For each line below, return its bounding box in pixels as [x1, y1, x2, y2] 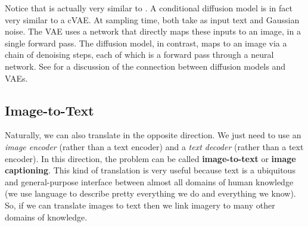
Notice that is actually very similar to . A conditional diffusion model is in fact [5, 2, 293, 14]
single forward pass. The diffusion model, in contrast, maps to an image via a [5, 36, 287, 49]
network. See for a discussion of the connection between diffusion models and [5, 60, 286, 72]
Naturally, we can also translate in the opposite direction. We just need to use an [5, 129, 301, 141]
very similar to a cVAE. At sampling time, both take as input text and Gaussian [5, 13, 300, 26]
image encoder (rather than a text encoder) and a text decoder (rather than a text [5, 140, 304, 153]
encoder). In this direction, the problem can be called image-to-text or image [5, 152, 296, 164]
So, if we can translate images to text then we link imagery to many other [5, 198, 275, 211]
